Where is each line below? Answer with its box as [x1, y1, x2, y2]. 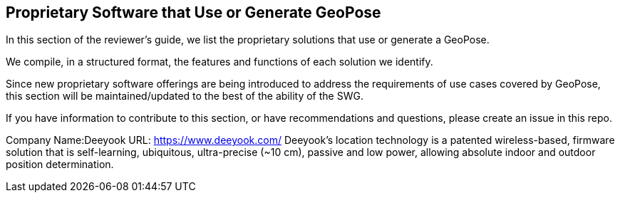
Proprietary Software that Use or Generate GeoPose [6, 4, 381, 21]
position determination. [6, 158, 114, 171]
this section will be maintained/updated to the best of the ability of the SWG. [6, 90, 363, 103]
